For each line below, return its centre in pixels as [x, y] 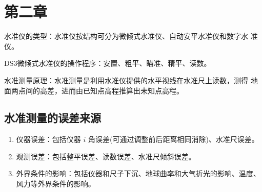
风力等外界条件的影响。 [56, 184]
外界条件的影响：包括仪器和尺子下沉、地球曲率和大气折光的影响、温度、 [138, 173]
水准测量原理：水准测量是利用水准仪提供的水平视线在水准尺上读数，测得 [126, 80]
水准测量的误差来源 [53, 118]
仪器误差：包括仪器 [48, 139]
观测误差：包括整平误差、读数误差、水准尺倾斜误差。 [106, 156]
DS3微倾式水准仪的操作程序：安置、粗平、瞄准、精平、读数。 [108, 63]
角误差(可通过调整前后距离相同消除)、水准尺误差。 [173, 139]
